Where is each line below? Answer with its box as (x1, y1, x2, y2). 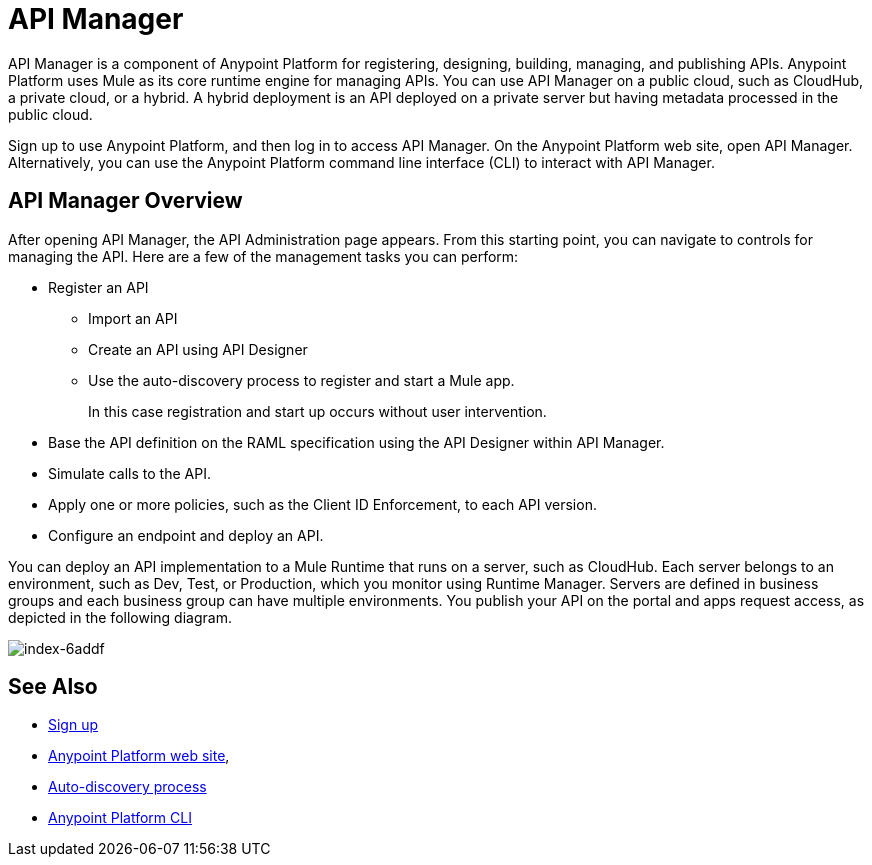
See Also (8, 674, 98, 700)
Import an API (88, 309, 178, 327)
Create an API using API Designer (88, 340, 308, 358)
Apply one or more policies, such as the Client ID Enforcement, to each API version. (48, 495, 597, 513)
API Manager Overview (8, 188, 243, 214)
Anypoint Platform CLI (48, 809, 192, 827)
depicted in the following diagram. (8, 608, 232, 626)
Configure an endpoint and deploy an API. (48, 526, 324, 544)
